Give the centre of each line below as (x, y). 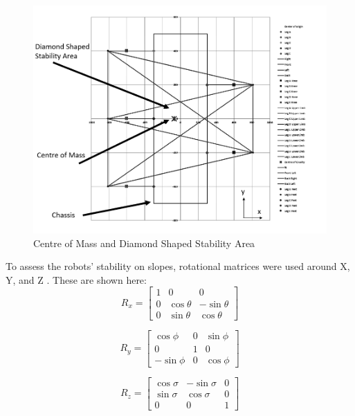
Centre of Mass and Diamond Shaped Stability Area (144, 243)
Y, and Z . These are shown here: (76, 279)
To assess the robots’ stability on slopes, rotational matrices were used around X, (178, 266)
